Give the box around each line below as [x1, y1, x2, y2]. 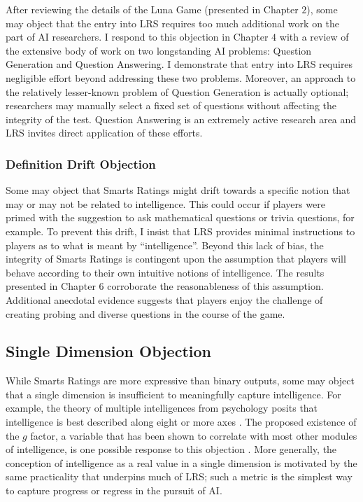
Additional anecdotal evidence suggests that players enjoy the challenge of [6, 292, 323, 307]
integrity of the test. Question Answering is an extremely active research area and [6, 111, 357, 126]
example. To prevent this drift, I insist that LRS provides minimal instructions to [6, 223, 355, 238]
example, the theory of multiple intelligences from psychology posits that [6, 400, 318, 415]
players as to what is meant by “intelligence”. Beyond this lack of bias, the [6, 237, 324, 252]
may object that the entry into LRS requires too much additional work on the [6, 15, 340, 30]
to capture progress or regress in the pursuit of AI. [6, 483, 222, 498]
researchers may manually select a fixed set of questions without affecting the [6, 98, 337, 113]
